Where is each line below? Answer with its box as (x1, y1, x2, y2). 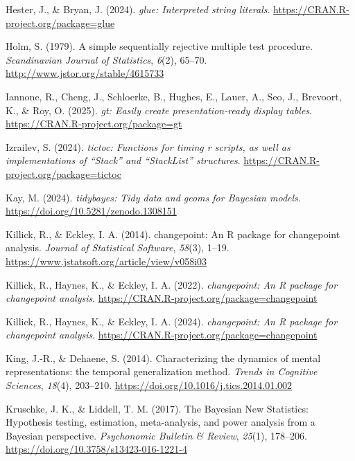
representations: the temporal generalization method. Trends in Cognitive (6, 364, 318, 379)
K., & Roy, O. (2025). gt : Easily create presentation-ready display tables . (6, 102, 313, 117)
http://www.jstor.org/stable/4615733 (6, 66, 164, 80)
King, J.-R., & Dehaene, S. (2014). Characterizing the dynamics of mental (6, 350, 321, 365)
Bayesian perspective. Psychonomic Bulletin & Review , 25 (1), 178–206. (6, 428, 307, 442)
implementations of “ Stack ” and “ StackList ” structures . (6, 153, 241, 168)
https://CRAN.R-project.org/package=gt (6, 116, 182, 131)
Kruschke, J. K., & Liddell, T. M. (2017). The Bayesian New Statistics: (6, 401, 309, 415)
